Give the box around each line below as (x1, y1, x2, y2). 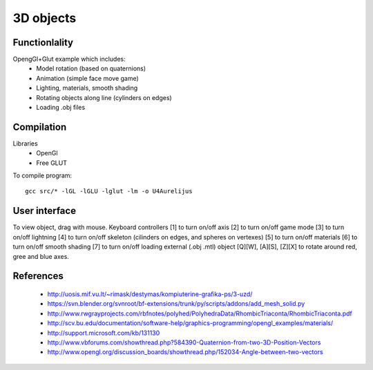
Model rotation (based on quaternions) (36, 64, 146, 72)
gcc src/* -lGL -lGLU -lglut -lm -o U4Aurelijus (25, 187, 193, 195)
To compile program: (12, 171, 73, 179)
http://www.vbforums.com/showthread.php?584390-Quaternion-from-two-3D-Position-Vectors (47, 338, 321, 347)
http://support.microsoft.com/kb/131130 (47, 329, 160, 337)
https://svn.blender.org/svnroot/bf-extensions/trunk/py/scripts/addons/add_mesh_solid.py (47, 300, 305, 308)
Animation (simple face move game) (36, 74, 140, 82)
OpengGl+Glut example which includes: (12, 55, 126, 64)
